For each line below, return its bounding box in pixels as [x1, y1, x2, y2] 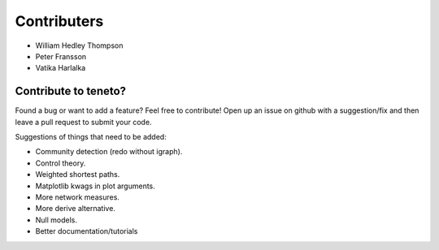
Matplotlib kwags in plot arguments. [35, 181, 156, 191]
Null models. [35, 215, 77, 225]
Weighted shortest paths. [35, 170, 120, 179]
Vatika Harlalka [35, 63, 86, 73]
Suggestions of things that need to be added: [15, 132, 167, 142]
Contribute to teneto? [15, 84, 126, 98]
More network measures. [35, 192, 120, 202]
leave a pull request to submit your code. [15, 117, 152, 127]
